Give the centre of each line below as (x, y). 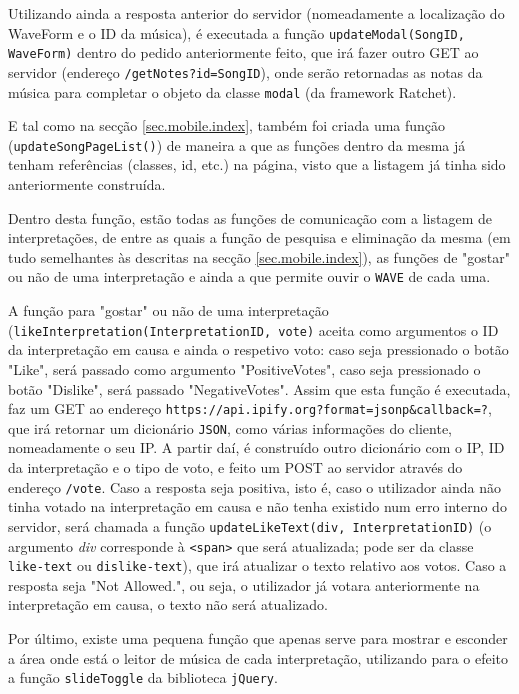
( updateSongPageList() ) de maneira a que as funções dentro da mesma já (237, 144)
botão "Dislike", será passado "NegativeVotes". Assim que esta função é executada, (259, 388)
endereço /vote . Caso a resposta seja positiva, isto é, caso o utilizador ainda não (254, 486)
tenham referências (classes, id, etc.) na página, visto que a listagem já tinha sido (257, 164)
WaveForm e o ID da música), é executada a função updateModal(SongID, (236, 32)
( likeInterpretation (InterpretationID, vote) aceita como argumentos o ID (253, 329)
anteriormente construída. (87, 184)
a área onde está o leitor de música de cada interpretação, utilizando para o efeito (258, 657)
